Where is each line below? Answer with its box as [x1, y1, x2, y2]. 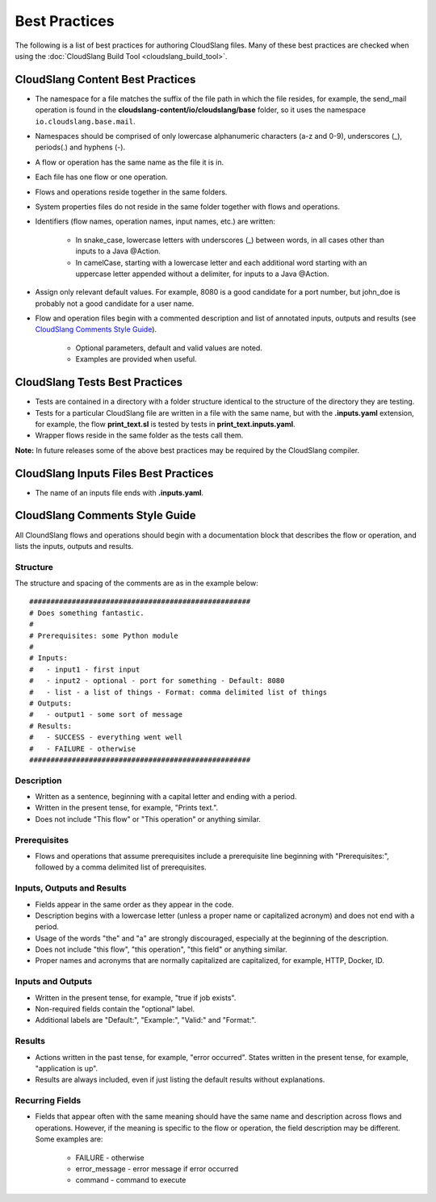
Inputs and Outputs [15, 976, 93, 987]
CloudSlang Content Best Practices [15, 73, 196, 86]
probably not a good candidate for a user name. [35, 299, 195, 308]
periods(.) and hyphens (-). [35, 142, 125, 153]
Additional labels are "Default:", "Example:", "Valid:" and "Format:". [35, 1016, 257, 1025]
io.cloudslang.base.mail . [35, 116, 136, 126]
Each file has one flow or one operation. [35, 172, 169, 182]
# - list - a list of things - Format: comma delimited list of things [29, 687, 328, 697]
